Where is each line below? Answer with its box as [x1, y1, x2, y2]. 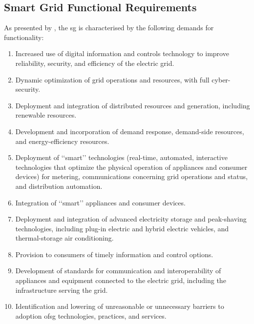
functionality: [4, 32, 44, 42]
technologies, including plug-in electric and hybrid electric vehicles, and [15, 223, 229, 233]
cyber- [212, 74, 231, 84]
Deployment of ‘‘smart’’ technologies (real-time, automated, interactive [15, 152, 228, 162]
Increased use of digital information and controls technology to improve [15, 48, 229, 59]
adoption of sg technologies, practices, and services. [15, 310, 167, 321]
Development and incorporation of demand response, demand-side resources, [15, 126, 244, 136]
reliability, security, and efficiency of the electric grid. [15, 58, 174, 68]
